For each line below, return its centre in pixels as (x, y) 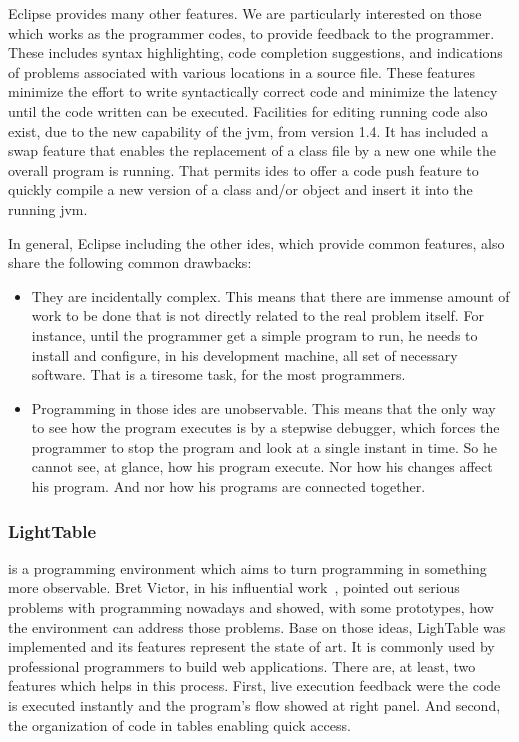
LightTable (52, 530)
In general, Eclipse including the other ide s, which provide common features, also (256, 242)
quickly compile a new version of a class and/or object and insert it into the (240, 189)
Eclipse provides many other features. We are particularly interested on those (245, 13)
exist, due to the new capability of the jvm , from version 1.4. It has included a (248, 130)
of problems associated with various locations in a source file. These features (242, 71)
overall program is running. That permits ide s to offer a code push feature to (243, 169)
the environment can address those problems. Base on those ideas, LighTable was (257, 626)
